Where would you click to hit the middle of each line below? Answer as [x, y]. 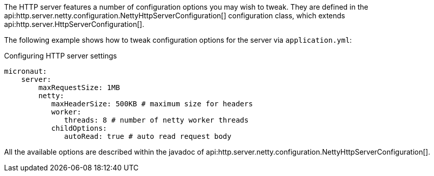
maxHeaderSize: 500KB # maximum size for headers [152, 104]
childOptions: [79, 128]
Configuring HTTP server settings [61, 56]
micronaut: [26, 71]
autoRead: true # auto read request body [148, 136]
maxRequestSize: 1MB [79, 87]
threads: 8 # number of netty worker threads [156, 120]
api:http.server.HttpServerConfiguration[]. [74, 24]
